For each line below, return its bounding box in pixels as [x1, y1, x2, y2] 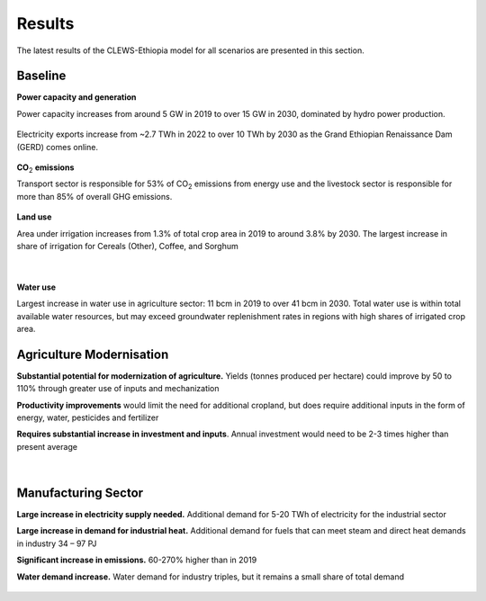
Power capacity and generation [16, 92, 137, 103]
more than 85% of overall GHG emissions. [16, 191, 173, 202]
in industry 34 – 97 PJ [16, 538, 97, 549]
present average [16, 441, 78, 452]
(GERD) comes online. [16, 141, 99, 152]
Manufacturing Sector [16, 485, 144, 500]
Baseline [16, 68, 67, 84]
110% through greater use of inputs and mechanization [16, 383, 220, 394]
